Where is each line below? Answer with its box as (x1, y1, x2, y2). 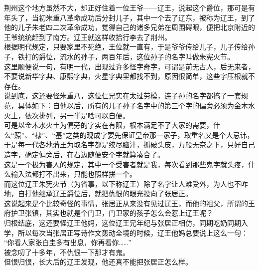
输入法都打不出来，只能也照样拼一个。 (10, 169, 136, 179)
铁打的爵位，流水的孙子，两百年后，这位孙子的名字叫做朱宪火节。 (17, 51, 234, 61)
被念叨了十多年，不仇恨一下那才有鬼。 (4, 247, 129, 257)
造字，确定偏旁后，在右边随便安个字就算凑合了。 (4, 149, 164, 159)
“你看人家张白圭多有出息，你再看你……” (4, 237, 131, 248)
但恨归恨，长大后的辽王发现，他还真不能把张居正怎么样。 (4, 257, 192, 267)
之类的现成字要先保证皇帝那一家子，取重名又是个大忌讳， (65, 129, 254, 140)
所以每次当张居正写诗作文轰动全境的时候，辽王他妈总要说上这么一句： (17, 227, 248, 238)
